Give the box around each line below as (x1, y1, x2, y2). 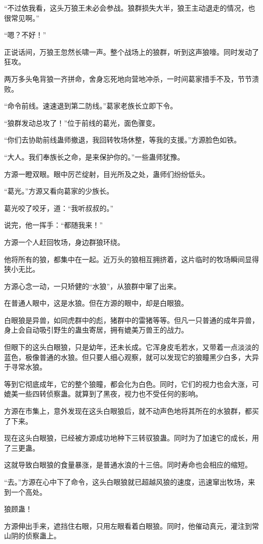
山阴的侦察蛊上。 (4, 530, 61, 541)
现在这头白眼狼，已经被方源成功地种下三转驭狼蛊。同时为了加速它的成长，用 (4, 432, 259, 443)
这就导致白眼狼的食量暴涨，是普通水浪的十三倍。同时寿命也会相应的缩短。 (4, 459, 252, 470)
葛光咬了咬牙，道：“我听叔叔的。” (4, 202, 114, 213)
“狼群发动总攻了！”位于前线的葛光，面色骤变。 (4, 117, 160, 128)
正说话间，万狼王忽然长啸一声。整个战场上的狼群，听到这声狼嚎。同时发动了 (4, 46, 259, 57)
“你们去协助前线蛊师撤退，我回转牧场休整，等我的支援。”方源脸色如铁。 (4, 134, 241, 145)
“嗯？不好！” (4, 29, 47, 40)
